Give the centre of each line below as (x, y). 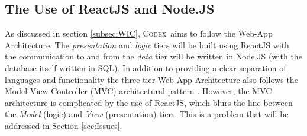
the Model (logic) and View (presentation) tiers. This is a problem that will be (147, 114)
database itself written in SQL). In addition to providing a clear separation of (146, 67)
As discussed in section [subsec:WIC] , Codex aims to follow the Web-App (139, 33)
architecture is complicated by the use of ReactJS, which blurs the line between (149, 102)
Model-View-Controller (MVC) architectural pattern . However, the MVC (138, 91)
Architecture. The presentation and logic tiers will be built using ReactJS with (147, 44)
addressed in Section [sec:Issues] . (64, 125)
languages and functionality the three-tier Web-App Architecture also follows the (151, 79)
